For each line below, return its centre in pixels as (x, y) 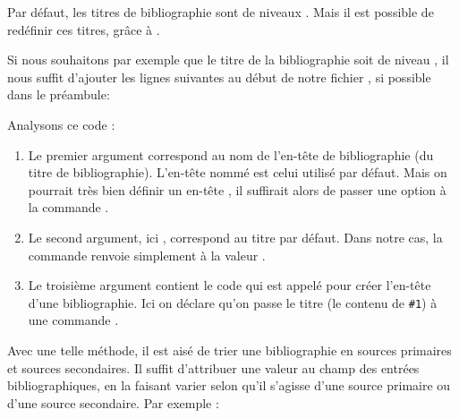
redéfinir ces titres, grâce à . (84, 29)
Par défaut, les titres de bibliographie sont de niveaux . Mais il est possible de (221, 12)
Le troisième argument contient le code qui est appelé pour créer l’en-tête (229, 285)
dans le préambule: (59, 94)
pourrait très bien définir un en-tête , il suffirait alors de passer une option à (237, 189)
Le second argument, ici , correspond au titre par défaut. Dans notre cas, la (235, 237)
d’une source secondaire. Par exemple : (113, 402)
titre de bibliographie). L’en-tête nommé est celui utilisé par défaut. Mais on (238, 172)
